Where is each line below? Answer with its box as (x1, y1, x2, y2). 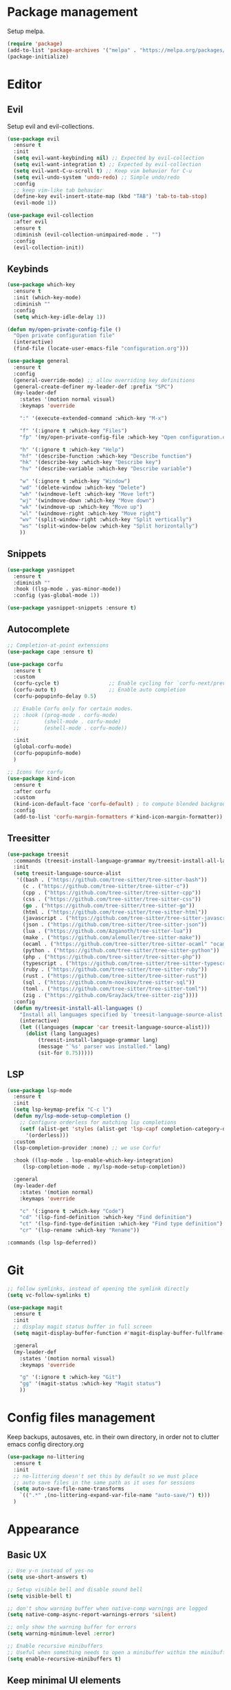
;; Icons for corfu (7, 768, 63, 776)
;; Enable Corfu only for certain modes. (13, 705, 134, 712)
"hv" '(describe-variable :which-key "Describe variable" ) (19, 465, 192, 472)
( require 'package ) (7, 40, 63, 47)
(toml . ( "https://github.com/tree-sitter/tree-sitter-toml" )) (22, 985, 208, 993)
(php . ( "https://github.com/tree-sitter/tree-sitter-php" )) (22, 953, 201, 960)
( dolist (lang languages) (25, 1030, 100, 1038)
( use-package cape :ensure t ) (7, 648, 94, 655)
